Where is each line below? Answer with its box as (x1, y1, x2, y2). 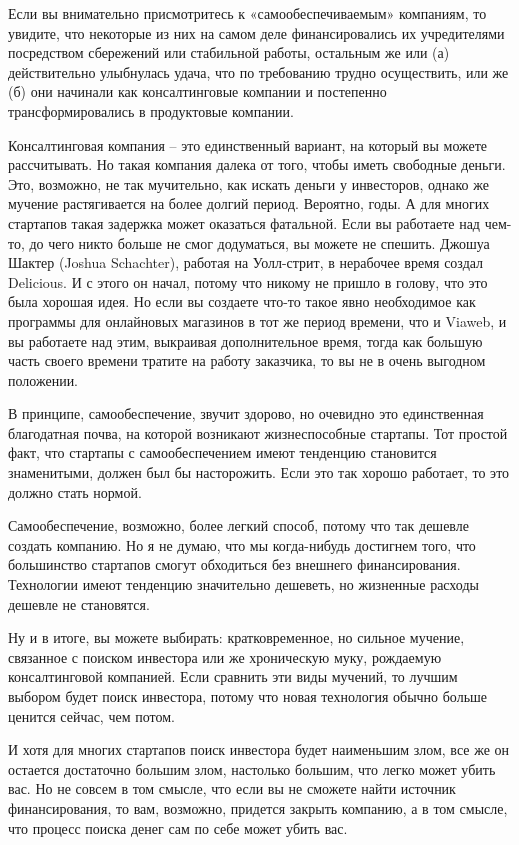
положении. (8, 369, 79, 390)
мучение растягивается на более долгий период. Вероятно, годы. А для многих (8, 193, 490, 214)
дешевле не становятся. (8, 593, 150, 614)
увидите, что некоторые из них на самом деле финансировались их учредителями (8, 22, 505, 43)
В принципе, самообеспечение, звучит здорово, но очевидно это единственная (8, 403, 484, 424)
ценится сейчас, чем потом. (8, 705, 175, 726)
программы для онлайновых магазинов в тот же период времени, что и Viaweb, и (8, 310, 507, 331)
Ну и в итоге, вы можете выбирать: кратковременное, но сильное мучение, (8, 627, 465, 648)
